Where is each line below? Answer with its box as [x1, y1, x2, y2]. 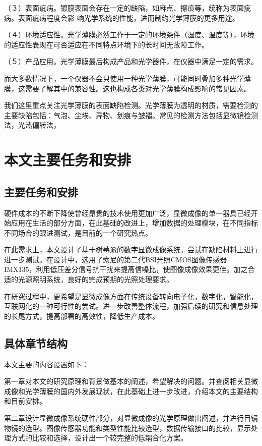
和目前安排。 [4, 396, 46, 406]
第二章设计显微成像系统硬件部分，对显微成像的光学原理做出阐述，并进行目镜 [4, 413, 258, 423]
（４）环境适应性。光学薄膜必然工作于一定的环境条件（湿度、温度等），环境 [4, 29, 254, 40]
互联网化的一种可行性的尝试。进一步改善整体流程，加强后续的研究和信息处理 [4, 301, 258, 311]
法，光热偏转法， [4, 120, 60, 130]
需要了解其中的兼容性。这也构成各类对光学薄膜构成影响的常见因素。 [25, 83, 251, 93]
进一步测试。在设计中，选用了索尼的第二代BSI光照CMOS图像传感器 [4, 254, 227, 264]
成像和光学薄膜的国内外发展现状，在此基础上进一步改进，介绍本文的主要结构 [4, 385, 258, 396]
